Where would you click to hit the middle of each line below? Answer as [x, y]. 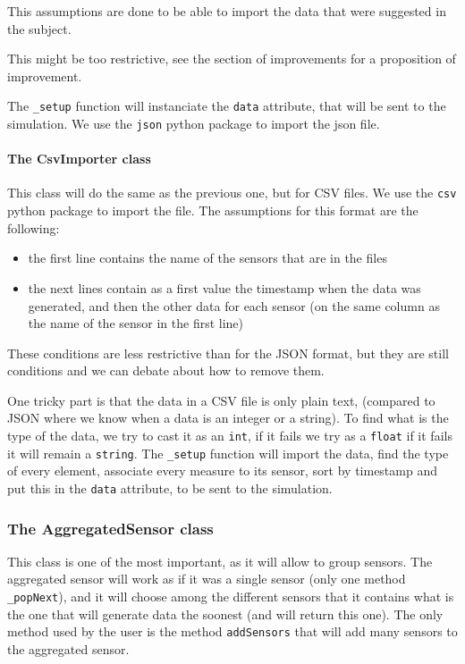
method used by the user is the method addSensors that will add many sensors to [232, 631]
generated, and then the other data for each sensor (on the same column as [234, 305]
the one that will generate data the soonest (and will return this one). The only [225, 614]
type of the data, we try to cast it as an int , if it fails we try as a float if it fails [230, 436]
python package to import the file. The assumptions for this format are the [213, 210]
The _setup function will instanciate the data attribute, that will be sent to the [227, 106]
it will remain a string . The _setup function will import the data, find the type [228, 453]
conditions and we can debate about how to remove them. [166, 370]
